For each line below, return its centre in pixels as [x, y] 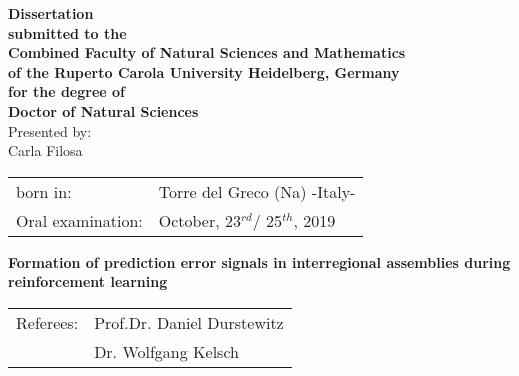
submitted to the [67, 32]
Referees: [47, 322]
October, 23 [200, 220]
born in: [44, 191]
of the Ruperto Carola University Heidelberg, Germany [204, 71]
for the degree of [66, 91]
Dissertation [51, 13]
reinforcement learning [88, 281]
